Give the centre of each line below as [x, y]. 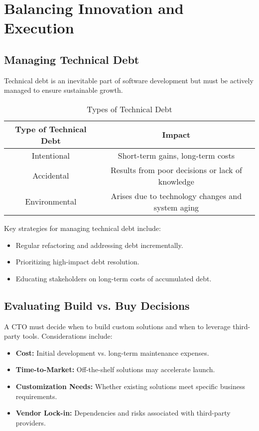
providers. [31, 422]
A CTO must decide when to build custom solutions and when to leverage [117, 326]
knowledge [176, 181]
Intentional [51, 155]
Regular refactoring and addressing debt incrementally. [99, 245]
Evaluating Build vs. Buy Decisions [97, 305]
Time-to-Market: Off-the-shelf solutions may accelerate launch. [115, 369]
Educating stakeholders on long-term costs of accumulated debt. [114, 278]
